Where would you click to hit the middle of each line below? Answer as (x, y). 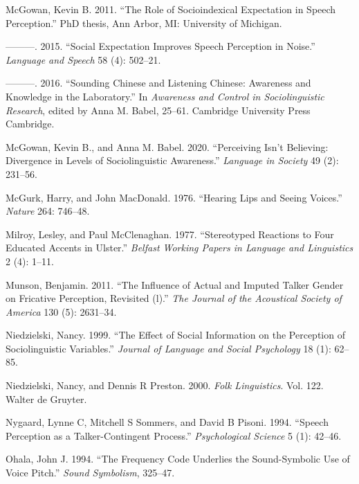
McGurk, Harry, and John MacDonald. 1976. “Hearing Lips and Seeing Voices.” (174, 197)
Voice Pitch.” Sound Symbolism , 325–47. (90, 473)
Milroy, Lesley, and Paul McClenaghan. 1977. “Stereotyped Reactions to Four (170, 234)
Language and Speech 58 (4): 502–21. (83, 59)
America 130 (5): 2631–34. (61, 311)
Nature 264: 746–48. (48, 211)
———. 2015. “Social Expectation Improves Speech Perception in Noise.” (160, 46)
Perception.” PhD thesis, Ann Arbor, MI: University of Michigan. (144, 23)
